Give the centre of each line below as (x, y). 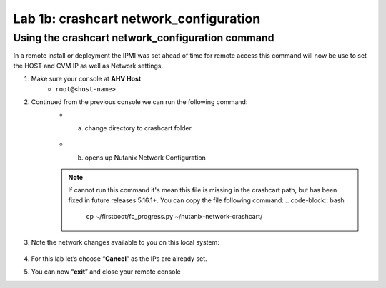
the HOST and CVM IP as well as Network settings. (88, 66)
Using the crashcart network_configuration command (144, 38)
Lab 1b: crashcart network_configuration (137, 19)
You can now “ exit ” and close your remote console (106, 272)
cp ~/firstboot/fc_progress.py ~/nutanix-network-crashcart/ (174, 217)
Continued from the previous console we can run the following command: (139, 102)
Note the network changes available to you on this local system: (125, 242)
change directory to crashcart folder (138, 128)
